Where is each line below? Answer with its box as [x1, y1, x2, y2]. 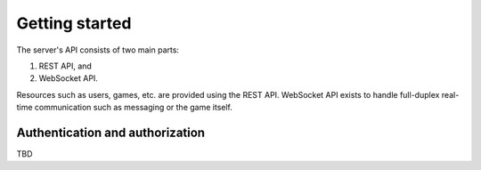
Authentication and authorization [16, 125, 205, 140]
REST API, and [38, 61, 93, 71]
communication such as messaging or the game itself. [34, 102, 233, 113]
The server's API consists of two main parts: [16, 45, 180, 55]
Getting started [16, 13, 132, 33]
